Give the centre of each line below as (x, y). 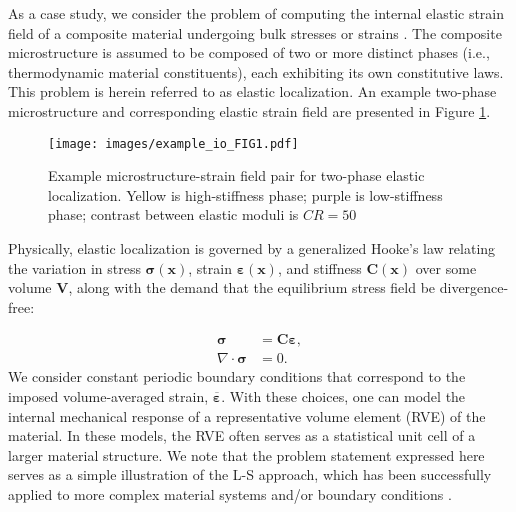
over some (446, 267)
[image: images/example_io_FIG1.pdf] (173, 143)
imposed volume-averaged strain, (108, 396)
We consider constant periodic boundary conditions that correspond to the (237, 376)
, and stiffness (319, 267)
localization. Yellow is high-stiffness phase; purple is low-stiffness (245, 194)
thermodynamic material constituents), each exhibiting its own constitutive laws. (256, 71)
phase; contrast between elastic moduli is (173, 214)
